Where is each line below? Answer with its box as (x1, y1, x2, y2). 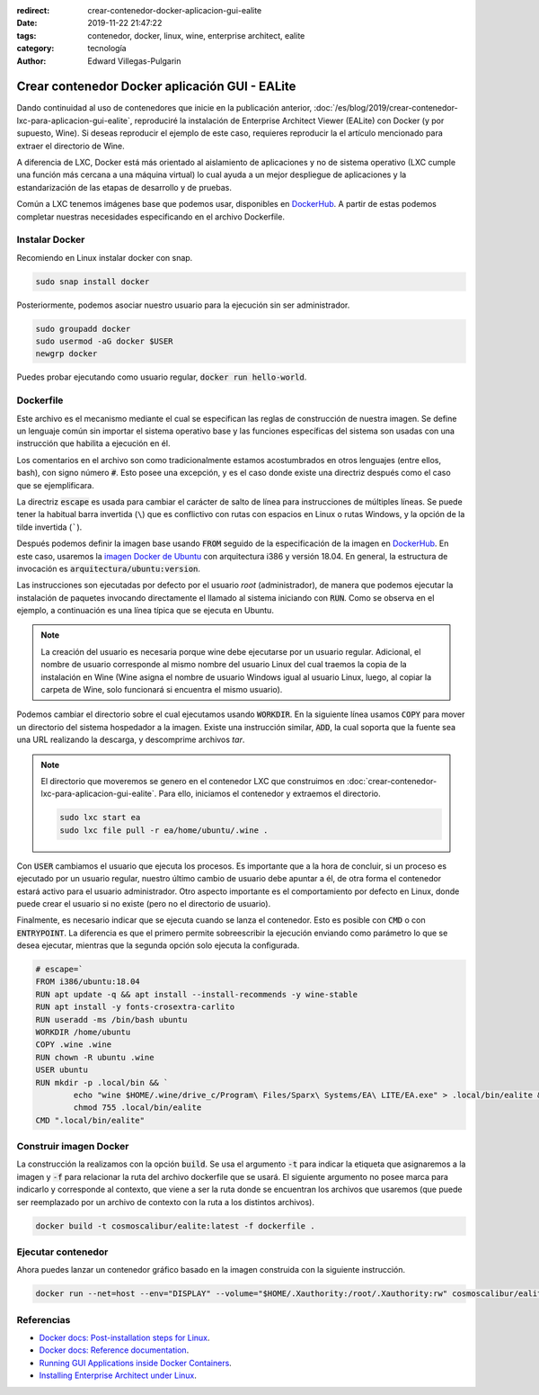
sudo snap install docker (35, 276, 150, 287)
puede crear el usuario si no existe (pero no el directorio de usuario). (16, 898, 271, 908)
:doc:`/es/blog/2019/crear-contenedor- (314, 103, 458, 113)
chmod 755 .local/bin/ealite (73, 1103, 202, 1113)
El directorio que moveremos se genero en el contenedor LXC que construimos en (40, 775, 346, 786)
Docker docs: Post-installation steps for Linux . (39, 1332, 210, 1344)
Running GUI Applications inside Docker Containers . (39, 1357, 233, 1368)
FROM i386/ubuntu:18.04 (35, 977, 141, 987)
